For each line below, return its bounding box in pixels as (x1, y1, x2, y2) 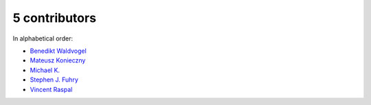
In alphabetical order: (12, 34, 74, 43)
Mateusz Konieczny (30, 56, 86, 65)
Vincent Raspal (30, 85, 73, 93)
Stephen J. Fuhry (30, 75, 79, 84)
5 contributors (12, 10, 96, 25)
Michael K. (30, 66, 60, 74)
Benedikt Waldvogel (30, 47, 87, 55)
